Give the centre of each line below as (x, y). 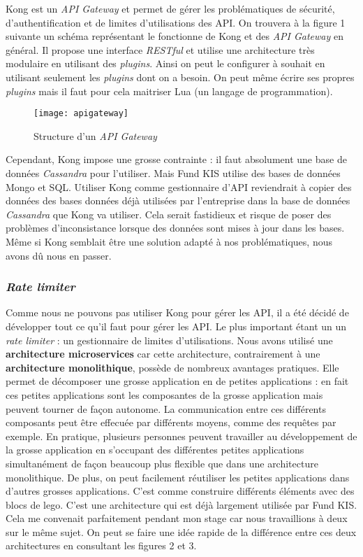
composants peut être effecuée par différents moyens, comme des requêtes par (171, 422)
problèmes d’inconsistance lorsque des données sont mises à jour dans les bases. (175, 228)
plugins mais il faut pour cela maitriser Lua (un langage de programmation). (169, 91)
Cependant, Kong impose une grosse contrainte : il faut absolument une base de (176, 159)
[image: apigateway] (81, 114)
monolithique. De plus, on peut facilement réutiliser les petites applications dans (178, 477)
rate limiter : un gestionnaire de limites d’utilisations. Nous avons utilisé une (169, 340)
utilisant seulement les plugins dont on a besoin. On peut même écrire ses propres (180, 77)
